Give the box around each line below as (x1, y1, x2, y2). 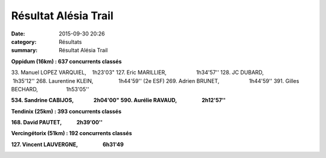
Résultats (59, 38, 82, 45)
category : (11, 38, 37, 45)
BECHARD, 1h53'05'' (11, 85, 89, 93)
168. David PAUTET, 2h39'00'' (11, 119, 103, 126)
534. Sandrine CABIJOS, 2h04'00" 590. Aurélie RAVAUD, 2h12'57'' (11, 97, 226, 104)
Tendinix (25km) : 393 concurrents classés (11, 108, 122, 115)
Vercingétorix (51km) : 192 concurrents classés (11, 130, 132, 137)
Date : (11, 30, 25, 37)
